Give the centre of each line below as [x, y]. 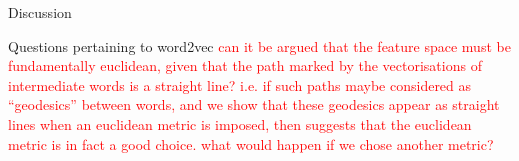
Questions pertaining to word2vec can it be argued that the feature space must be [259, 45]
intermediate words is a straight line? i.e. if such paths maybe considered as [240, 84]
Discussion [40, 12]
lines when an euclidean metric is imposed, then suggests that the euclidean [240, 123]
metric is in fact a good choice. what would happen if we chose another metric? [251, 143]
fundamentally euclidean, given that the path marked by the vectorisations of [245, 65]
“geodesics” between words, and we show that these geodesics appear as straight [254, 104]
